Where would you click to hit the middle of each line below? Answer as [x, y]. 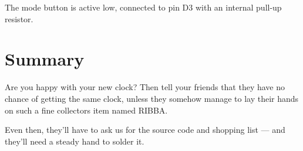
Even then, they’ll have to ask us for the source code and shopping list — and [145, 130]
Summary [45, 59]
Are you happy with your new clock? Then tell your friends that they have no [145, 87]
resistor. [19, 18]
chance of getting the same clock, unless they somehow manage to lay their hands [152, 98]
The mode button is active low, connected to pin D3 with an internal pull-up [143, 7]
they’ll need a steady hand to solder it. [75, 141]
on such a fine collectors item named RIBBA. [86, 110]
